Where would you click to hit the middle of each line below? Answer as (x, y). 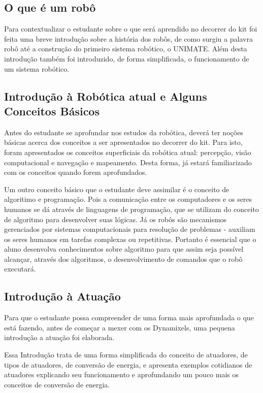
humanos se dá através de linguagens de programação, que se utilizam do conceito (131, 209)
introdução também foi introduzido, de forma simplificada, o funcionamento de (127, 58)
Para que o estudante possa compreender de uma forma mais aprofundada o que (129, 318)
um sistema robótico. (37, 68)
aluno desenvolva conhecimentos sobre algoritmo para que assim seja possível (124, 249)
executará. (20, 269)
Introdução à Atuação (62, 296)
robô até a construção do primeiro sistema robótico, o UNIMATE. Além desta (126, 49)
